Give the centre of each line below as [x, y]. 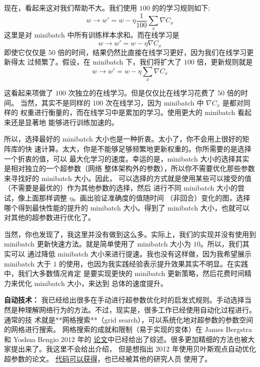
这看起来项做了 [28, 93]
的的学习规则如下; [181, 7]
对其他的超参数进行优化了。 [49, 217]
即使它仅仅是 [25, 52]
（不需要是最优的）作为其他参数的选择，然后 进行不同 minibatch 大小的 [121, 188]
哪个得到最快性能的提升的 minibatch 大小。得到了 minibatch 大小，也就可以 [127, 207]
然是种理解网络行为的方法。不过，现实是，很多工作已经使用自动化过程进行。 [130, 309]
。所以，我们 [221, 244]
